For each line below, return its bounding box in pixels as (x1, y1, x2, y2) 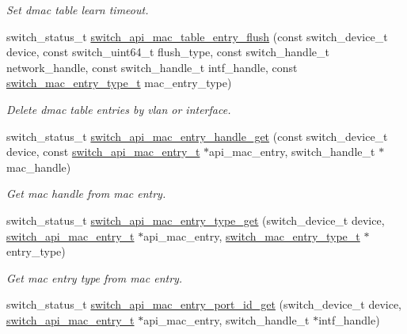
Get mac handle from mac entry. (6, 185, 166, 202)
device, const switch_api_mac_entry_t (6, 143, 200, 160)
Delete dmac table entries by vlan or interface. (6, 101, 231, 117)
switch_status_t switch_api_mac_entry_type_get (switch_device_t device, (6, 211, 385, 228)
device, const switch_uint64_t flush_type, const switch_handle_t (6, 44, 329, 60)
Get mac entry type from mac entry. (6, 269, 183, 286)
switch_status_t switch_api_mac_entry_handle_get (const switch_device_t (6, 127, 388, 144)
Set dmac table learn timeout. (6, 2, 149, 17)
